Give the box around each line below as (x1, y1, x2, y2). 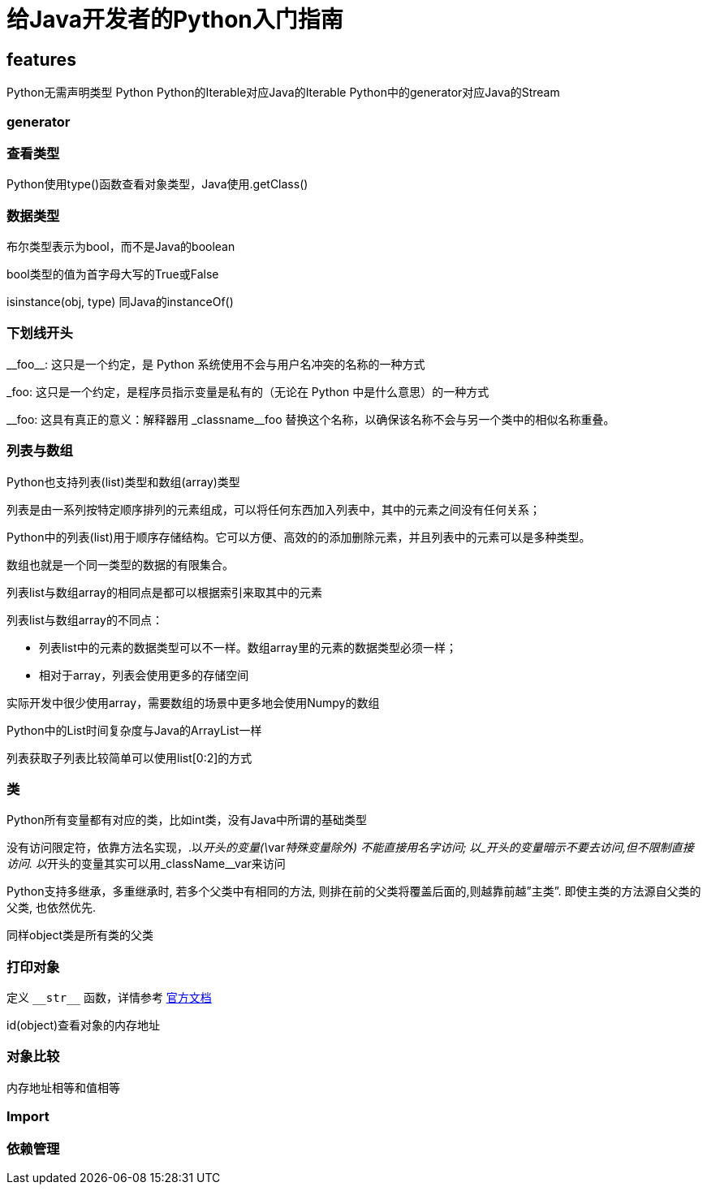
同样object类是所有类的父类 (6, 928, 154, 943)
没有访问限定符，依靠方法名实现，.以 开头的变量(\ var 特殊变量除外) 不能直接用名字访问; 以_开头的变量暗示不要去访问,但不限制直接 (6, 840, 694, 855)
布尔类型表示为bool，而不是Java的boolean (6, 239, 235, 254)
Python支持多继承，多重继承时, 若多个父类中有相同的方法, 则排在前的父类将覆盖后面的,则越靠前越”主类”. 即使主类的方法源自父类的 (6, 884, 701, 899)
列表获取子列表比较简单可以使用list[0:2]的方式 (6, 750, 252, 765)
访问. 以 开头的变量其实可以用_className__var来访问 (6, 857, 286, 871)
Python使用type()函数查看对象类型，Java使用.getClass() (6, 177, 308, 192)
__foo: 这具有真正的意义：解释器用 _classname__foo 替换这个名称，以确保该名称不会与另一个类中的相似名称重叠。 (6, 412, 615, 426)
